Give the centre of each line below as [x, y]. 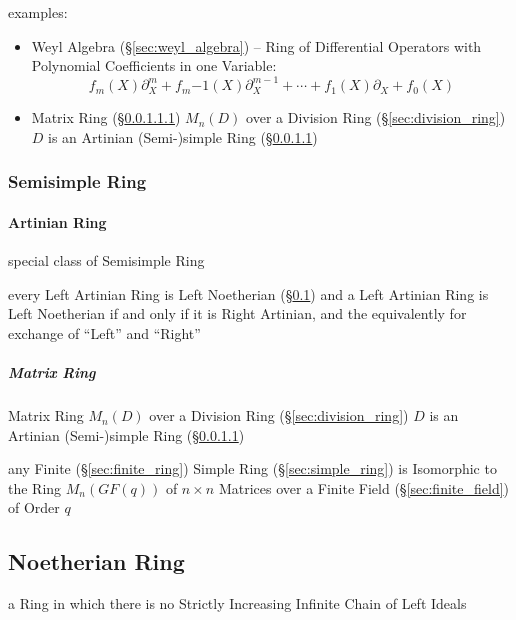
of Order [34, 507]
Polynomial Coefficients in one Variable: [154, 65]
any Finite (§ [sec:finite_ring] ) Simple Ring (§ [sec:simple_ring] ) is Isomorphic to [252, 468]
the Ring [35, 487]
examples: [38, 12]
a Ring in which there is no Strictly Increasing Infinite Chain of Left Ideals [237, 603]
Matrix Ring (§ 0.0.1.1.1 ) [106, 117]
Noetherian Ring [96, 561]
